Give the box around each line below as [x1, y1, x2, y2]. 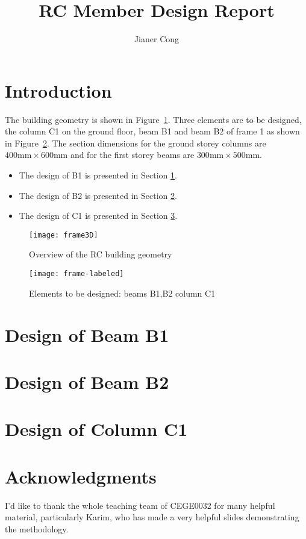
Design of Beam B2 [5, 369, 169, 394]
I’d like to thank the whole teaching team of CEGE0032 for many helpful [5, 499, 275, 511]
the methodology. [5, 522, 69, 535]
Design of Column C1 [5, 417, 188, 441]
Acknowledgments [5, 464, 157, 488]
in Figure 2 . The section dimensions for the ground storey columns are [5, 136, 266, 149]
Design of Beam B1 [5, 322, 169, 347]
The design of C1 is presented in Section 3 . [19, 209, 178, 222]
